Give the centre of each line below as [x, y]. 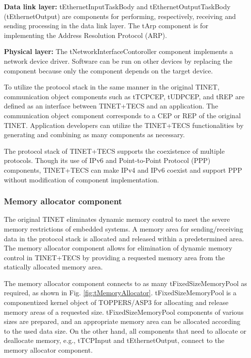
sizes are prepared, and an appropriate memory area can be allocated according [122, 321]
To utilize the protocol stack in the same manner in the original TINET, [112, 87]
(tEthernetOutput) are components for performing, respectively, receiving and [120, 16]
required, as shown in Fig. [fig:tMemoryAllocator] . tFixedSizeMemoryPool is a [120, 293]
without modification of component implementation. [82, 179]
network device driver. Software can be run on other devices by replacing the [118, 61]
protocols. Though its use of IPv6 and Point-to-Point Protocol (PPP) [107, 160]
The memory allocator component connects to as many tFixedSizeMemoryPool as [125, 283]
